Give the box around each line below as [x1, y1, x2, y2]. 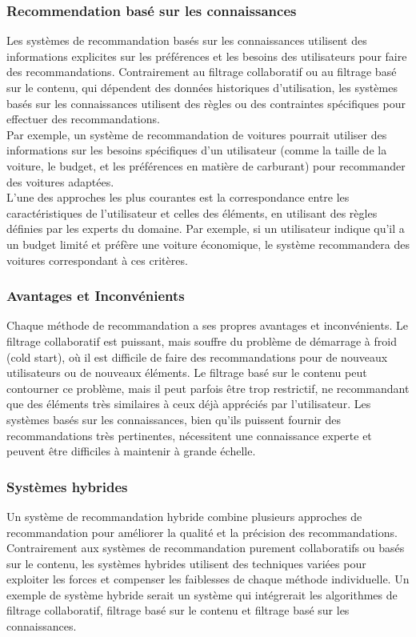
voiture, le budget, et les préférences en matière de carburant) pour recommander [6, 157, 406, 174]
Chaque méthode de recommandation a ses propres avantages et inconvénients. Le [6, 317, 408, 334]
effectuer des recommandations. [6, 110, 160, 127]
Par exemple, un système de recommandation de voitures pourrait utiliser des [6, 126, 387, 142]
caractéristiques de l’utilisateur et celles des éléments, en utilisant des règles [6, 204, 378, 221]
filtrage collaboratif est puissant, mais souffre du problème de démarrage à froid [6, 332, 397, 349]
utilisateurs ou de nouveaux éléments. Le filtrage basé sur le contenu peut [6, 364, 367, 381]
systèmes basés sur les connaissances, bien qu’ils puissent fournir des [6, 411, 342, 427]
